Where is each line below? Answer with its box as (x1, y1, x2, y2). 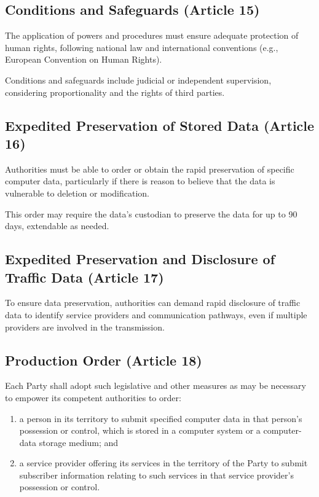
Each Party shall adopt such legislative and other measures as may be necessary (5, 379, 306, 392)
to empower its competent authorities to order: (5, 391, 181, 404)
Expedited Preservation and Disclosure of (5, 249, 275, 268)
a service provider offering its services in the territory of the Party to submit (19, 456, 308, 469)
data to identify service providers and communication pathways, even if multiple (5, 308, 307, 321)
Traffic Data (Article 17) (5, 267, 164, 286)
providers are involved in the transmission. (5, 320, 165, 333)
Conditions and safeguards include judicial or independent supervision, (5, 73, 272, 86)
